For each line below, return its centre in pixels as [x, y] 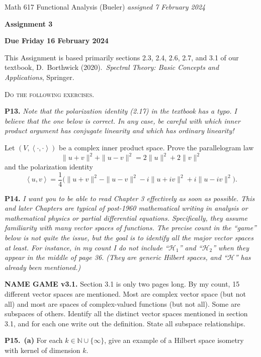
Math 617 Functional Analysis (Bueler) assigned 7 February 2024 [105, 7]
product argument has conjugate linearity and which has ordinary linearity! [119, 130]
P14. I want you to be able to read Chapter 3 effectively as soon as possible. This [130, 198]
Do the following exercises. [50, 94]
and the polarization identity [49, 167]
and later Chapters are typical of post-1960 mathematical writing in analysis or [126, 208]
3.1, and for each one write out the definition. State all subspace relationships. [125, 323]
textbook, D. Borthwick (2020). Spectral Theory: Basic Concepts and [112, 67]
